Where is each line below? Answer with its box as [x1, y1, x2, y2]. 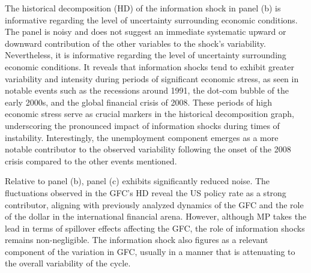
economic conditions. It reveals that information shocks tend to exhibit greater [5, 60, 294, 73]
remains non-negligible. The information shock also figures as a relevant [5, 233, 268, 246]
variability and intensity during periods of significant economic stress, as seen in [5, 72, 299, 85]
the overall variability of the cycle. [5, 257, 131, 269]
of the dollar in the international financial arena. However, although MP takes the [5, 210, 307, 223]
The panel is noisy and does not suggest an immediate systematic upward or [5, 25, 286, 38]
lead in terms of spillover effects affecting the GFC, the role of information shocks [5, 221, 305, 234]
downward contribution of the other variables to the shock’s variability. [5, 37, 266, 49]
